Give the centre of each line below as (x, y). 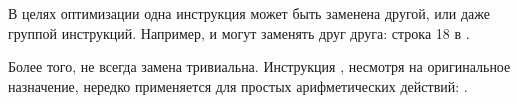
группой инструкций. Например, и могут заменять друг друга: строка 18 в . (239, 32)
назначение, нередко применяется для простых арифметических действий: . (238, 85)
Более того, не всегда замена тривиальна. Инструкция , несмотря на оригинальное (259, 66)
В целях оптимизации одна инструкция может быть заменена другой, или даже (249, 13)
